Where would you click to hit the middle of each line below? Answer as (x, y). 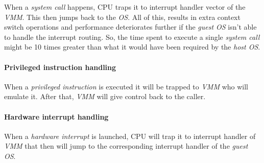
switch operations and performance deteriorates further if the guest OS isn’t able (130, 27)
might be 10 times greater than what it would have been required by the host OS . (132, 47)
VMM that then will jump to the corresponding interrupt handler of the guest (126, 146)
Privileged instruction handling (60, 67)
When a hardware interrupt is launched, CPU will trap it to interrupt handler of (130, 136)
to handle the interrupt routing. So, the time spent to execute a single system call (132, 37)
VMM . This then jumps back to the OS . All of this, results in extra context (122, 17)
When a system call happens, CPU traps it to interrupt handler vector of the (125, 7)
